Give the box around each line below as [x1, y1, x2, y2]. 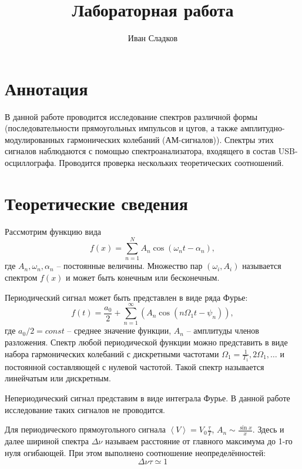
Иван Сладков [127, 32, 178, 44]
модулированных [5, 133, 65, 145]
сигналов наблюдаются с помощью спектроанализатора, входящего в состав [5, 145, 276, 157]
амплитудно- [240, 122, 285, 134]
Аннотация [5, 76, 88, 100]
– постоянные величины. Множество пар [56, 260, 203, 272]
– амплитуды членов [186, 324, 259, 337]
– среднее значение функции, [67, 324, 172, 337]
